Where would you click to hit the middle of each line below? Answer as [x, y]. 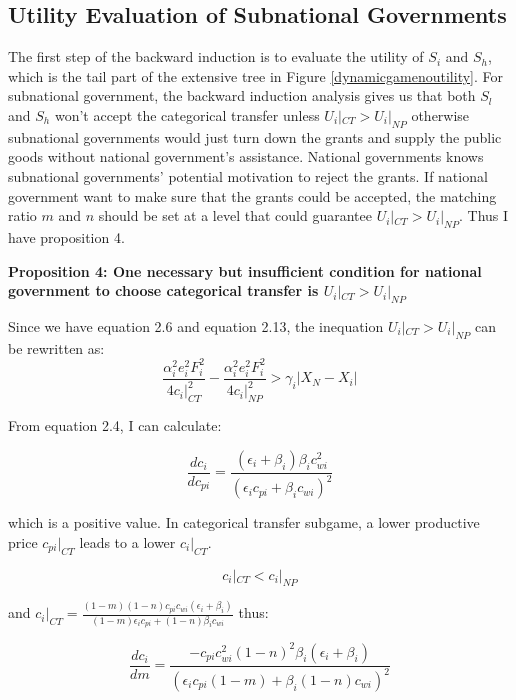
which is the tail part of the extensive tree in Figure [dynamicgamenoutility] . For [256, 75]
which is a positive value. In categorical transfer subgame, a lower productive [244, 522]
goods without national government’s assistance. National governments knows [246, 156]
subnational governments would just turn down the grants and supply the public [255, 136]
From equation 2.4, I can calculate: [115, 425]
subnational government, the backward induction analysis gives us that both [242, 95]
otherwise [440, 114]
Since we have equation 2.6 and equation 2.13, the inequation [196, 325]
